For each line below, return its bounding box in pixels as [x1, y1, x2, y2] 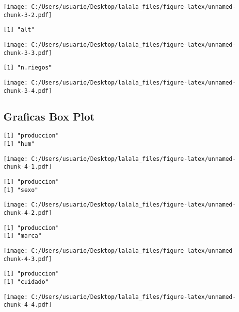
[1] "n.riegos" [3, 64, 52, 71]
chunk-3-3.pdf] [3, 49, 52, 56]
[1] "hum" [3, 140, 35, 148]
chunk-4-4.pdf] [3, 301, 52, 309]
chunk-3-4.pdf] [3, 87, 52, 94]
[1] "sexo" [3, 186, 38, 193]
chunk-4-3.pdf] [3, 255, 52, 262]
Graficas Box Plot [3, 108, 95, 123]
